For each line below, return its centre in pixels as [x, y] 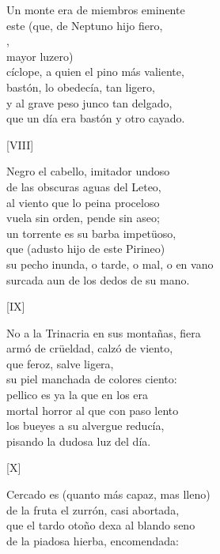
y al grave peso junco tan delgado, [89, 102]
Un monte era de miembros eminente [96, 9]
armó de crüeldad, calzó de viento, [90, 348]
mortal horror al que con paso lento [93, 410]
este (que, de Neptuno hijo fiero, [85, 25]
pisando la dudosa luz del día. [79, 441]
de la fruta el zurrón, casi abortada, [93, 509]
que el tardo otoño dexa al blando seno [101, 525]
